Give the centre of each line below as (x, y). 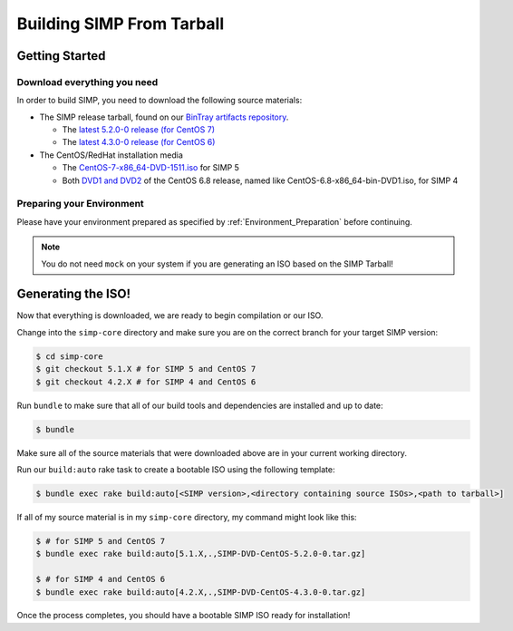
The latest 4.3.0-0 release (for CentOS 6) (139, 142)
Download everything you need (87, 82)
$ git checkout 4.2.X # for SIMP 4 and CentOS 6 (146, 382)
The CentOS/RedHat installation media (111, 155)
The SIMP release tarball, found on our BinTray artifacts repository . (164, 117)
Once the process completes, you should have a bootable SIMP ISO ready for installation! (184, 616)
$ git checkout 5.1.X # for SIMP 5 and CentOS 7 (146, 369)
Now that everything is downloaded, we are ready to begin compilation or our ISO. (170, 315)
